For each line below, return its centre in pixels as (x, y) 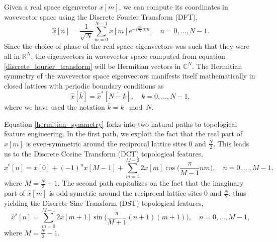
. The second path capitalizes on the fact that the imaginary (151, 183)
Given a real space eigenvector (51, 7)
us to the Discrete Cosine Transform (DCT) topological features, (104, 153)
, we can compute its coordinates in (173, 7)
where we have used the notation (55, 107)
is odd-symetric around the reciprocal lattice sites (125, 193)
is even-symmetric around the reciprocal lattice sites (106, 143)
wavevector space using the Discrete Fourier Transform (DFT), (101, 16)
